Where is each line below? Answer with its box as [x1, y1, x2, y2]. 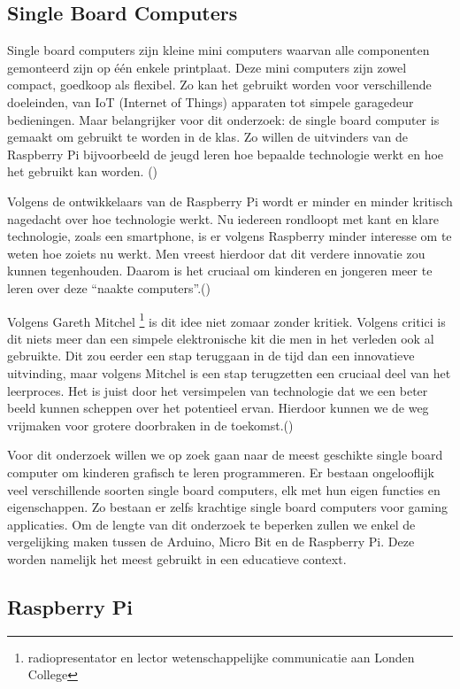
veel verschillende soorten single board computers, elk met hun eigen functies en [7, 480, 441, 499]
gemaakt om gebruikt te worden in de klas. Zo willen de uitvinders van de [7, 128, 408, 146]
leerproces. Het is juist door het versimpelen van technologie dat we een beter [7, 381, 428, 399]
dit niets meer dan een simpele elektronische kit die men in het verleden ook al [7, 329, 434, 347]
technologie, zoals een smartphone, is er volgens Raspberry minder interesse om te [7, 227, 452, 245]
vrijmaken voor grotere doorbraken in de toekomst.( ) [7, 415, 294, 434]
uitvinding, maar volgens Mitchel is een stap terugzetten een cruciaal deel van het [7, 363, 451, 382]
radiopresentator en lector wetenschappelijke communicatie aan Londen [27, 647, 415, 666]
